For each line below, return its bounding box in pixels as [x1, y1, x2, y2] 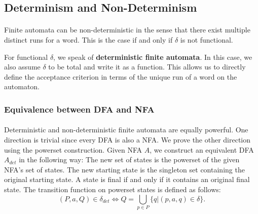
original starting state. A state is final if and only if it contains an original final [4, 174, 250, 185]
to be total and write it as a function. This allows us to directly [48, 61, 246, 72]
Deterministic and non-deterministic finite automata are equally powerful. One [4, 124, 248, 135]
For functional [4, 51, 48, 62]
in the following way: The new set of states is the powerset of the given [19, 154, 240, 165]
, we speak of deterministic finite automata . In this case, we [53, 51, 252, 62]
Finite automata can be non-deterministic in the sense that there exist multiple [4, 24, 250, 35]
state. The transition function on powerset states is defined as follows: [4, 184, 221, 194]
